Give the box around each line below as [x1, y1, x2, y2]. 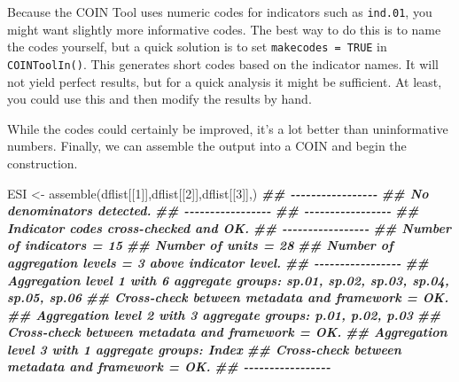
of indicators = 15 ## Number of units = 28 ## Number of [7, 236, 393, 254]
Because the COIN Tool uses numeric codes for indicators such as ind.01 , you [7, 3, 432, 20]
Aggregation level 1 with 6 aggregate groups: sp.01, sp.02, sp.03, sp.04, [7, 270, 449, 289]
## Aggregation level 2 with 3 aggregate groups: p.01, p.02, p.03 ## [7, 305, 441, 324]
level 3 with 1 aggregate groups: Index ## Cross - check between [7, 339, 401, 358]
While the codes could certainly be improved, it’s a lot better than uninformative [7, 119, 448, 137]
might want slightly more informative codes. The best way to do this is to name [7, 19, 441, 38]
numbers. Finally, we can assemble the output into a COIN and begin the [7, 136, 407, 155]
